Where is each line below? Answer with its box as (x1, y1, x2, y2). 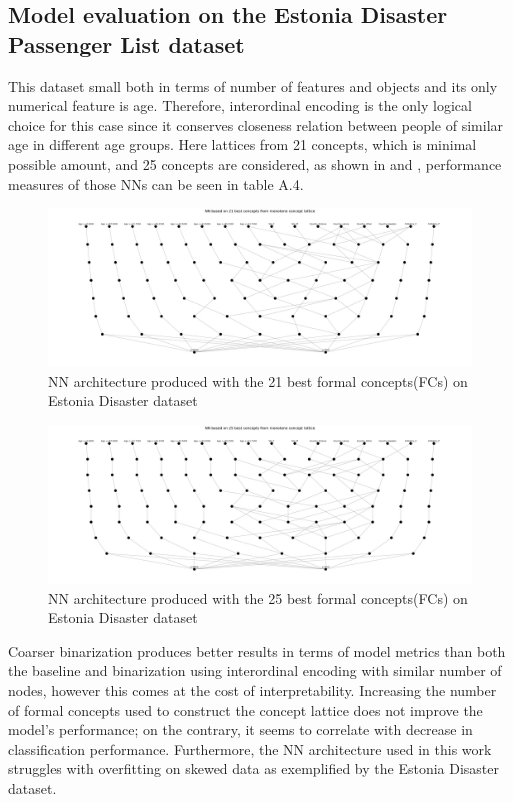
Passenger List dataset (8, 28, 245, 59)
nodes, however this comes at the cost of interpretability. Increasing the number (8, 679, 497, 700)
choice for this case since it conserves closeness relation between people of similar (8, 114, 504, 135)
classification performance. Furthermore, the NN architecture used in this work (8, 738, 492, 759)
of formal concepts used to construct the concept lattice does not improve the (8, 699, 483, 720)
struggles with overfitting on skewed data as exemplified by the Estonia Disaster (8, 758, 500, 779)
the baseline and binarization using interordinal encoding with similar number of (8, 660, 502, 681)
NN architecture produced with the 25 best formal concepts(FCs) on (48, 587, 468, 608)
